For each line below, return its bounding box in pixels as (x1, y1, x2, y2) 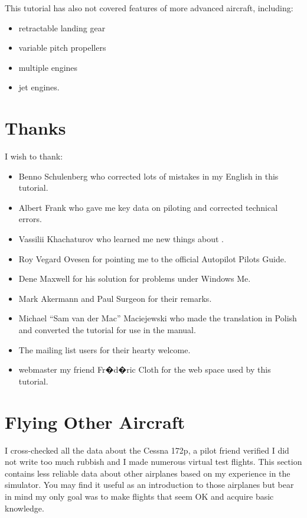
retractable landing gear (18, 21, 106, 34)
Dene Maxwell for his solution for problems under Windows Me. (18, 272, 251, 285)
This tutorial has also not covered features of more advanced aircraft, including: (5, 2, 293, 14)
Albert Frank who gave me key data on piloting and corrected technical (18, 201, 278, 213)
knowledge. (5, 501, 44, 514)
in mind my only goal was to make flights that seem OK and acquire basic (5, 490, 274, 502)
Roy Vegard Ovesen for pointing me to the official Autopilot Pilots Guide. (18, 252, 286, 265)
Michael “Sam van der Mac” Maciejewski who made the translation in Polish (18, 312, 297, 324)
